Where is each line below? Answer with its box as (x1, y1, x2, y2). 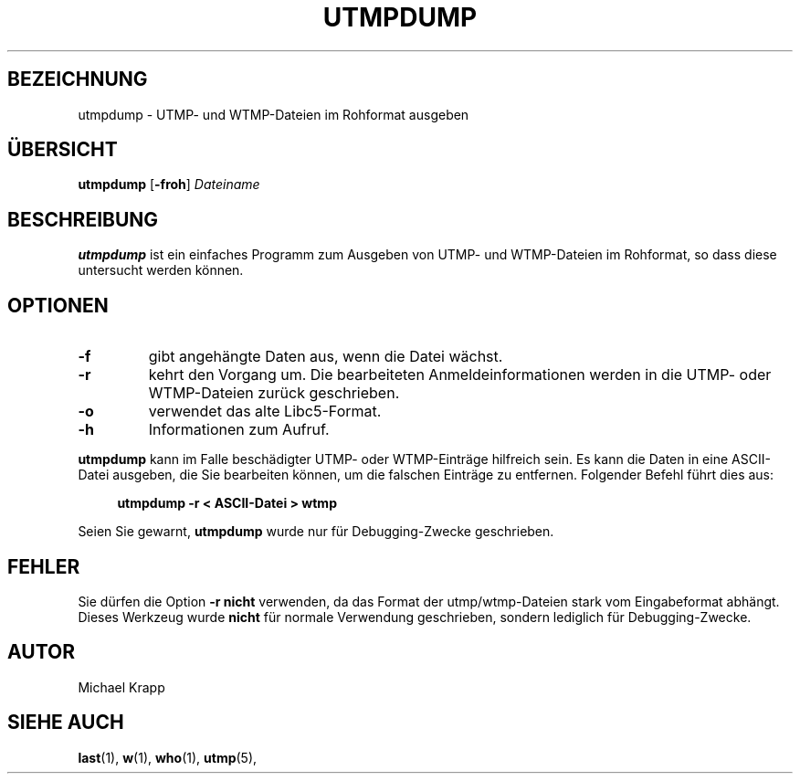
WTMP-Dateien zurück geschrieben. (148, 384, 400, 403)
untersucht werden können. (78, 262, 244, 279)
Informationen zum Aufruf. (148, 420, 330, 439)
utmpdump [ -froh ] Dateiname (78, 176, 260, 193)
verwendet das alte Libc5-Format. (148, 402, 382, 421)
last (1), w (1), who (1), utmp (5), (78, 749, 258, 765)
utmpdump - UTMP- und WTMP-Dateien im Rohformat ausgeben (78, 106, 469, 122)
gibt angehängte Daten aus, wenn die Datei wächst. (148, 347, 503, 366)
